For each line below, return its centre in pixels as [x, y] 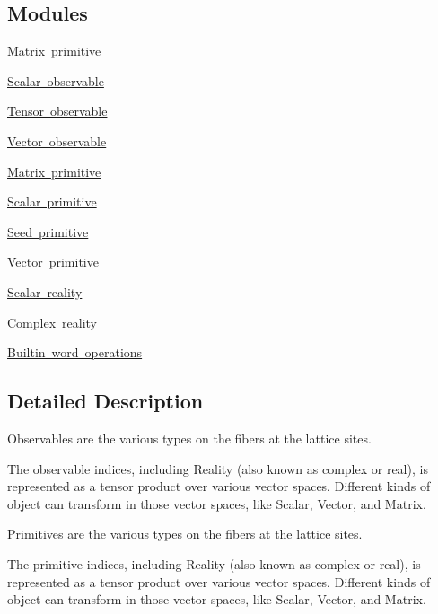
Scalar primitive [52, 202]
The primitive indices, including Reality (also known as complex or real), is [214, 563]
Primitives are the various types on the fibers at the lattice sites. [185, 534]
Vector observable [57, 140]
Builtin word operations [75, 352]
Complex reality [52, 322]
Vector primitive [53, 262]
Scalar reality [45, 291]
